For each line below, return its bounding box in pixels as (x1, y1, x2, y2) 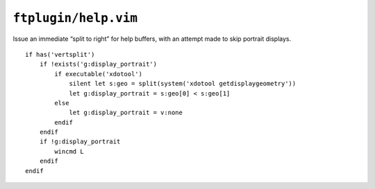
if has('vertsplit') (25, 51, 95, 58)
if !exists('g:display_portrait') (39, 60, 158, 69)
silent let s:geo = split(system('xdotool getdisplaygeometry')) (69, 80, 297, 88)
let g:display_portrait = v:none (69, 109, 183, 117)
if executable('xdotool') (54, 70, 142, 78)
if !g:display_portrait (39, 138, 121, 145)
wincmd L (54, 147, 84, 155)
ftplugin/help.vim (12, 10, 138, 26)
